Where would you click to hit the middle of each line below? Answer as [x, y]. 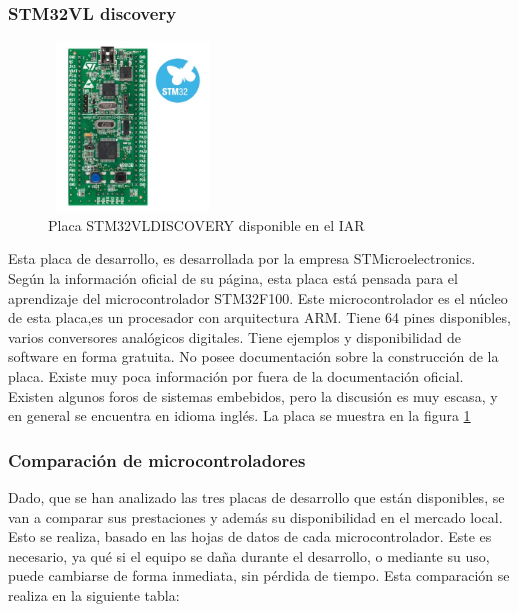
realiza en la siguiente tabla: [94, 595]
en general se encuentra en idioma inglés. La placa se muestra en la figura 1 [239, 415]
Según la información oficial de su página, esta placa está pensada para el [233, 278]
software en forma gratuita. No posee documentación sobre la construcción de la [253, 356]
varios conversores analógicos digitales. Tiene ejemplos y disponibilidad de [234, 336]
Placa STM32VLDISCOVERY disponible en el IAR [206, 224]
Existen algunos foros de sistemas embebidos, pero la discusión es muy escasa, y [253, 395]
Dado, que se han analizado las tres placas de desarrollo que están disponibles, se [256, 497]
